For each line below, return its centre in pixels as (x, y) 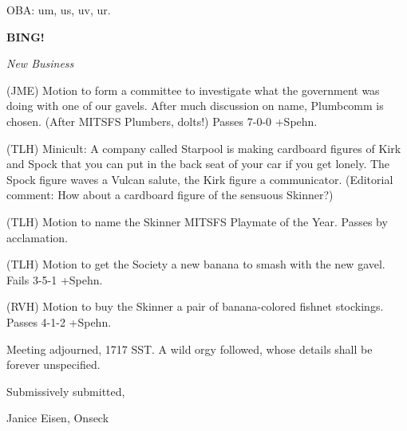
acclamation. (37, 237)
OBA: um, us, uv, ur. (59, 10)
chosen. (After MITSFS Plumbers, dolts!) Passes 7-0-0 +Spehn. (162, 121)
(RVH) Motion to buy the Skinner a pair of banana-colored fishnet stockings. (195, 306)
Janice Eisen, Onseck (58, 418)
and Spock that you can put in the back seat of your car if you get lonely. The (198, 164)
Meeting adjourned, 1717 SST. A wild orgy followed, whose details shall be (190, 349)
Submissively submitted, (66, 391)
